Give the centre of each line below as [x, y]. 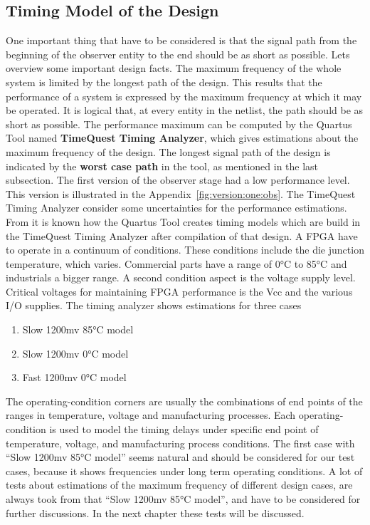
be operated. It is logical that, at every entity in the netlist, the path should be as [185, 110]
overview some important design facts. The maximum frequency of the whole [174, 68]
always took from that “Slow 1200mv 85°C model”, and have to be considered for [183, 499]
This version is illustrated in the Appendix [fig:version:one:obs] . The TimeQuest [181, 193]
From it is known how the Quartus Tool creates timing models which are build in [183, 221]
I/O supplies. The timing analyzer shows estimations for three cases [154, 305]
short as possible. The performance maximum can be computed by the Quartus [179, 124]
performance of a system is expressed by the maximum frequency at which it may [184, 96]
